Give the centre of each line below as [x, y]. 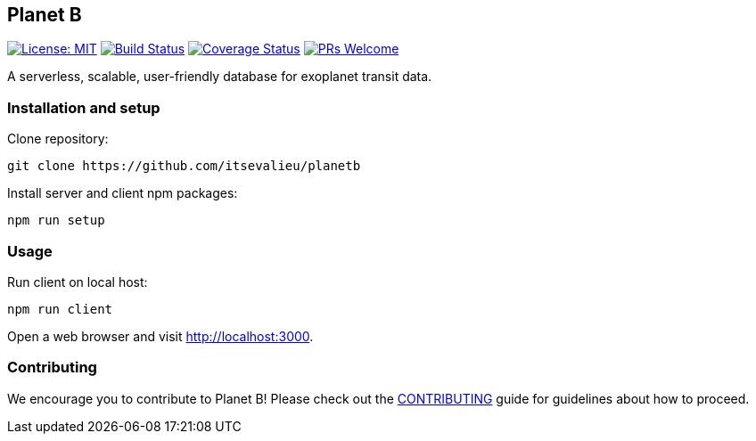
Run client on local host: [78, 282]
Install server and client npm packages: [123, 193]
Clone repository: [58, 139]
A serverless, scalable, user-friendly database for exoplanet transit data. [220, 77]
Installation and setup [84, 107]
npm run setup [56, 220]
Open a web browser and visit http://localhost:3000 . [160, 336]
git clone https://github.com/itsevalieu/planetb [184, 166]
